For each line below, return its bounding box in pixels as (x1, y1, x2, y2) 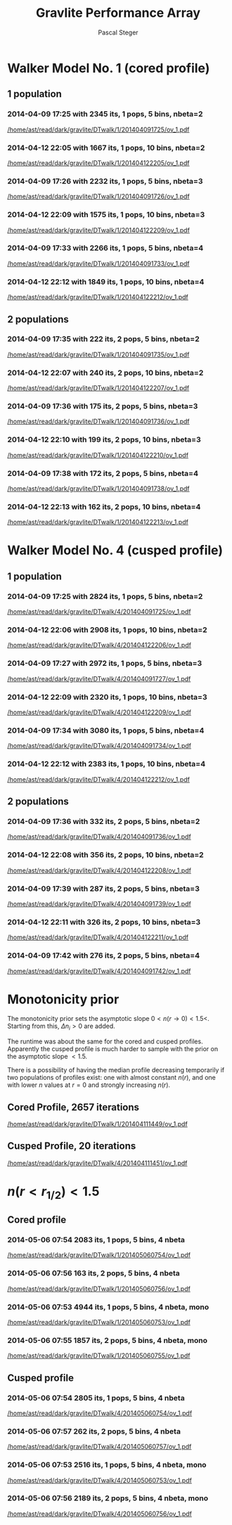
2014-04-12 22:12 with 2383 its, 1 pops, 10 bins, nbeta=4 (7, 759, 206, 769)
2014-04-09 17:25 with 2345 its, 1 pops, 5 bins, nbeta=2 (7, 109, 203, 119)
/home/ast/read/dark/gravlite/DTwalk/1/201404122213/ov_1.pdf (7, 518, 188, 527)
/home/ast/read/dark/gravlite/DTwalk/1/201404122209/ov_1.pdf (7, 226, 190, 234)
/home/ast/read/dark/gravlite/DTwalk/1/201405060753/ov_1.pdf (7, 1318, 191, 1326)
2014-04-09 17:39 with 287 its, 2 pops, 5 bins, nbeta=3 (7, 884, 200, 894)
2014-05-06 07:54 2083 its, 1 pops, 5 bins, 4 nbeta (7, 1235, 185, 1244)
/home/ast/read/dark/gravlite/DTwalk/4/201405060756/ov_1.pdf (7, 1510, 192, 1518)
